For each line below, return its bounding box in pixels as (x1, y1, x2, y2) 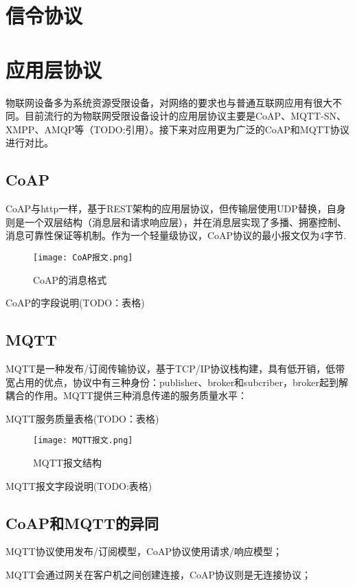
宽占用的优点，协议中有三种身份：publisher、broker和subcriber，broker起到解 (5, 374, 349, 389)
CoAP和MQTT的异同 (5, 512, 159, 533)
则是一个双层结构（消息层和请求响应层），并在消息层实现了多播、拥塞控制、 (5, 214, 347, 229)
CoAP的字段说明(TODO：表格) (5, 295, 145, 310)
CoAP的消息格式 (33, 272, 107, 286)
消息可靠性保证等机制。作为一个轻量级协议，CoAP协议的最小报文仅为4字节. (5, 228, 347, 243)
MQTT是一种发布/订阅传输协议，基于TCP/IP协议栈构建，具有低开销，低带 (5, 361, 345, 375)
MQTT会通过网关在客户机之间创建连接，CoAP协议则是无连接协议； (5, 567, 312, 581)
